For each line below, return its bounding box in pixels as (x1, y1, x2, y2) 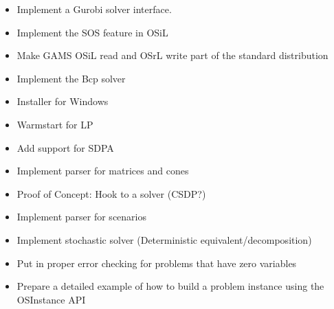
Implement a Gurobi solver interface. (16, 2, 172, 16)
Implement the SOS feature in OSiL (16, 25, 168, 39)
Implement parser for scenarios (16, 209, 146, 224)
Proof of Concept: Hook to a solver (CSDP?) (16, 186, 206, 201)
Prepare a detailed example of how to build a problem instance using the (16, 279, 324, 293)
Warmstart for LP (16, 117, 93, 131)
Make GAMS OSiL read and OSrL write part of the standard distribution (16, 48, 329, 62)
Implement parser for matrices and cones (16, 163, 189, 178)
